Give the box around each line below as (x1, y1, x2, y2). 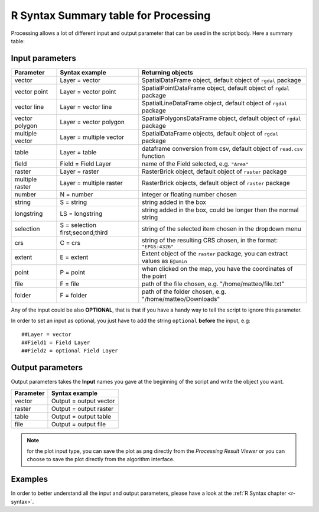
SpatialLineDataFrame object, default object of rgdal (142, 99, 288, 107)
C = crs (60, 239, 81, 247)
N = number (60, 190, 94, 198)
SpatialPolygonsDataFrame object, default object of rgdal (142, 114, 301, 122)
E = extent (60, 253, 89, 261)
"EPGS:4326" (142, 243, 174, 249)
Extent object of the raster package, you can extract (142, 249, 288, 257)
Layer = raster (60, 167, 99, 176)
